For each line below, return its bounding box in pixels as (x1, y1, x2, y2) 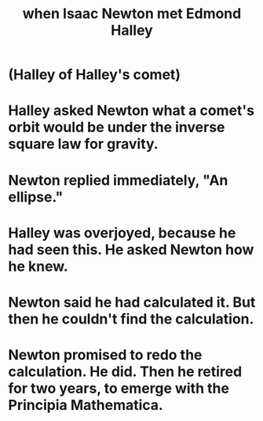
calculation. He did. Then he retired (8, 363, 243, 381)
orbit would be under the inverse (8, 119, 225, 136)
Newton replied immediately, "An (8, 171, 228, 189)
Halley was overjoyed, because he (8, 223, 236, 242)
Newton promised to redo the (8, 346, 203, 364)
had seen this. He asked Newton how (8, 241, 254, 258)
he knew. (8, 257, 68, 275)
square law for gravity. (8, 135, 159, 153)
